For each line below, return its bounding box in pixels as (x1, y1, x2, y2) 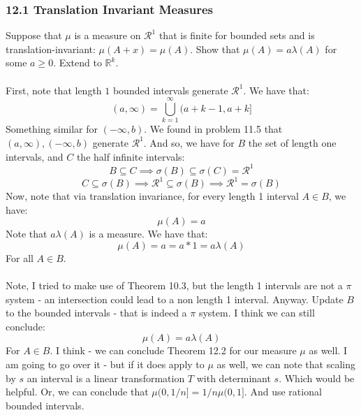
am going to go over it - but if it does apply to (6, 357, 205, 372)
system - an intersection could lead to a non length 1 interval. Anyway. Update (6, 291, 344, 306)
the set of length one (248, 135, 337, 150)
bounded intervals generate (112, 82, 228, 97)
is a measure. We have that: (89, 226, 208, 241)
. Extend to (53, 55, 102, 70)
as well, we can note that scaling (216, 357, 356, 372)
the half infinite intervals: (76, 149, 185, 163)
